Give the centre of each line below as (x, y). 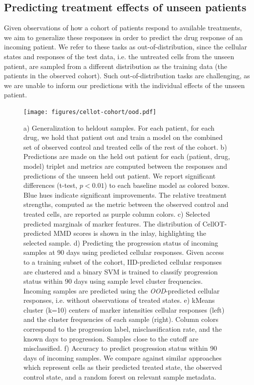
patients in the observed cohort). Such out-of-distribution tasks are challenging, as (127, 76)
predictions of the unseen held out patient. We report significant (120, 175)
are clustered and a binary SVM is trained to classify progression (121, 271)
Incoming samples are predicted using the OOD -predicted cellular (122, 290)
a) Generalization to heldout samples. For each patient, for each (119, 127)
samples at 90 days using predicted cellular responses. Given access (124, 252)
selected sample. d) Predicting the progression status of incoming (121, 242)
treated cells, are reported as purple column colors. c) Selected (117, 214)
